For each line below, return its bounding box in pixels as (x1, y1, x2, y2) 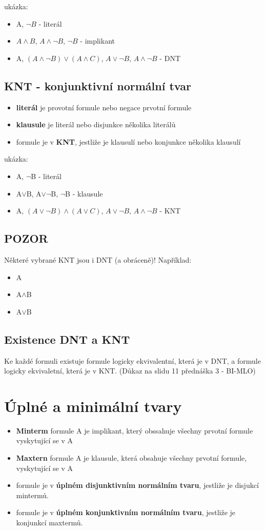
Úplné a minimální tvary (4, 395, 182, 416)
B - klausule (65, 188, 103, 199)
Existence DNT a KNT (4, 331, 130, 347)
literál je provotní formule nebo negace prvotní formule (16, 102, 192, 112)
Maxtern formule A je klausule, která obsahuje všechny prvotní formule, (16, 453, 247, 463)
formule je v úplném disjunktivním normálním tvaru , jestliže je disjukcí (16, 480, 259, 490)
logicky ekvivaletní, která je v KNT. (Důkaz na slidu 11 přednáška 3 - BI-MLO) (4, 365, 256, 376)
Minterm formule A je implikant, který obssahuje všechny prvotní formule (16, 425, 253, 436)
